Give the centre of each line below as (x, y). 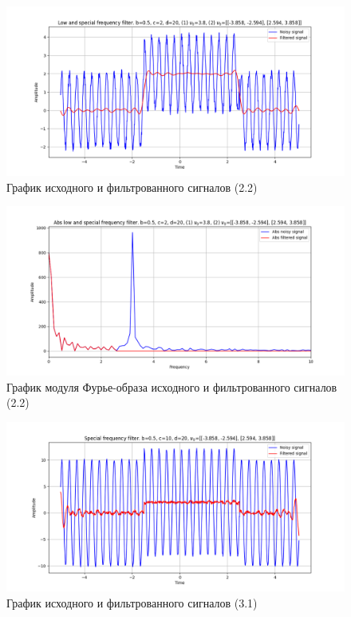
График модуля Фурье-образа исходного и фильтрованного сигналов (172, 386)
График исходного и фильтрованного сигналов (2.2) (132, 187)
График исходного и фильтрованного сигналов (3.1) (132, 602)
